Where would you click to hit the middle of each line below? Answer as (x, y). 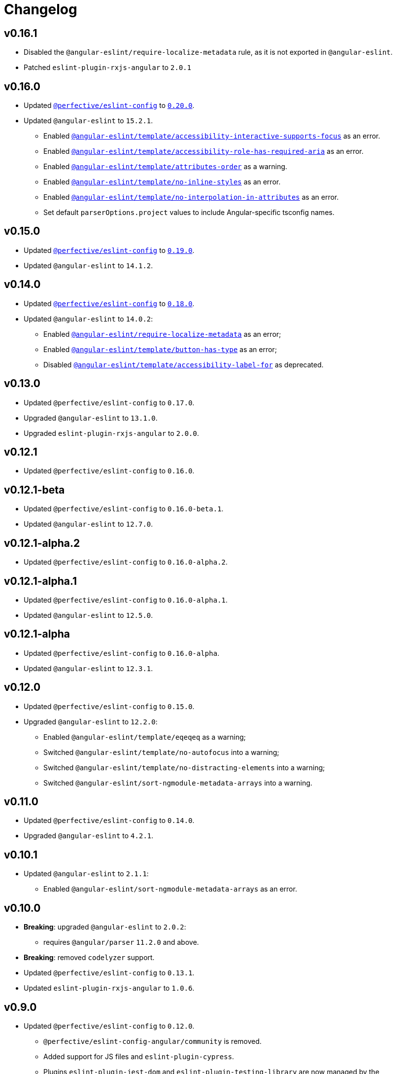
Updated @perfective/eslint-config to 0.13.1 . (109, 973)
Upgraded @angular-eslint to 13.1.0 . (91, 418)
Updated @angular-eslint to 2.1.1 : (86, 874)
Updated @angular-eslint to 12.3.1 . (88, 668)
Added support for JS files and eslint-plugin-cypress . (139, 1056)
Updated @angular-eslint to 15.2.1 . (88, 121)
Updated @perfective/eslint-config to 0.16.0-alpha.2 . (126, 562)
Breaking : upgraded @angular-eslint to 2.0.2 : (105, 927)
